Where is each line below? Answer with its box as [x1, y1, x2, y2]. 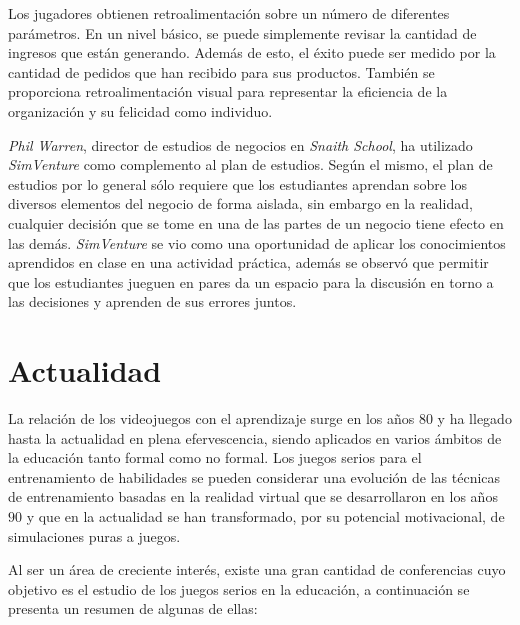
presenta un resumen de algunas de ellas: [8, 598, 258, 619]
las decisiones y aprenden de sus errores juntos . [8, 291, 297, 312]
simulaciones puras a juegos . [8, 525, 181, 546]
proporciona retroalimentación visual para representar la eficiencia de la [8, 81, 448, 102]
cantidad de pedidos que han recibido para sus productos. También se [8, 61, 435, 82]
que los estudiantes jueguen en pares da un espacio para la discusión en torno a [8, 271, 494, 292]
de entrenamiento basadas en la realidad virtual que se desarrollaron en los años [8, 486, 498, 507]
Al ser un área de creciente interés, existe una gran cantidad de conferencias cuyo [8, 559, 506, 580]
